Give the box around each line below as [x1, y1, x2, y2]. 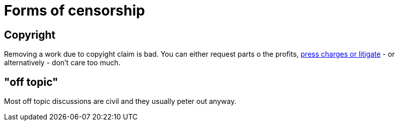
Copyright [4, 28, 56, 41]
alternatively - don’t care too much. [4, 58, 121, 67]
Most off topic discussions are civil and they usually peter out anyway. [4, 97, 237, 106]
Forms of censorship [4, 2, 145, 19]
